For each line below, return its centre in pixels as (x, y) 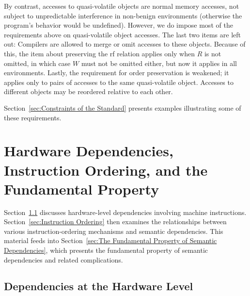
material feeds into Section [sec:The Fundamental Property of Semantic (110, 240)
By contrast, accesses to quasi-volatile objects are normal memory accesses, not (122, 6)
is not (213, 53)
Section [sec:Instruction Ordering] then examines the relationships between (115, 222)
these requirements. (33, 117)
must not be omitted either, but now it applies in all (159, 63)
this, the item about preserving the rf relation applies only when (99, 53)
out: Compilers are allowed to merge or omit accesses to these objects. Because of (125, 44)
